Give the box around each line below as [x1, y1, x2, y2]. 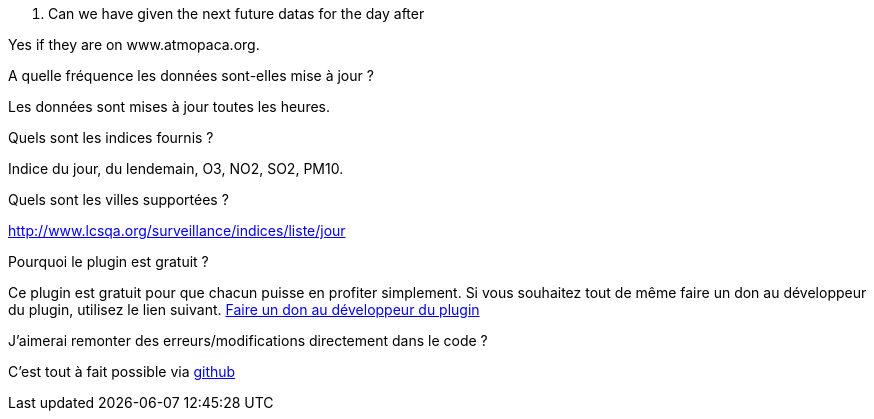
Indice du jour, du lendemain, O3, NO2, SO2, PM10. [8, 160, 344, 177]
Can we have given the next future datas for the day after [48, 5, 425, 22]
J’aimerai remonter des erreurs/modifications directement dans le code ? [8, 332, 488, 349]
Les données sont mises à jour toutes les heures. [8, 98, 331, 115]
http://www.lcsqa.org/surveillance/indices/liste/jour [8, 222, 346, 239]
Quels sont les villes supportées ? [8, 191, 229, 208]
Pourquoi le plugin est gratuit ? [8, 253, 209, 270]
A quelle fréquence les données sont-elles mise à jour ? [8, 67, 374, 84]
